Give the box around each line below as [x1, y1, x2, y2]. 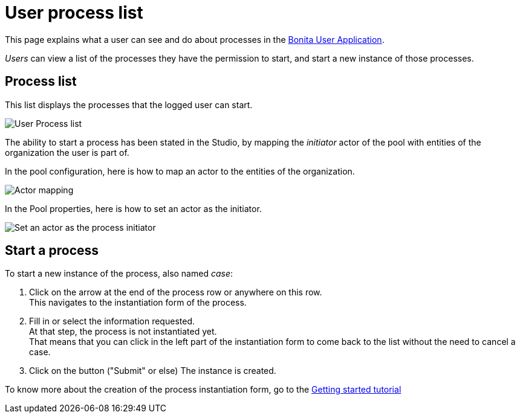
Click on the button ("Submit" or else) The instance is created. [29, 365, 276, 376]
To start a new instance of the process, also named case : [5, 268, 233, 279]
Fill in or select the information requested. [29, 316, 195, 327]
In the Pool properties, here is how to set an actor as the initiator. [5, 203, 262, 214]
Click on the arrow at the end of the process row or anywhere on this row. [29, 287, 322, 298]
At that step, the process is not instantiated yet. [29, 326, 217, 337]
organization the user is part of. [5, 147, 129, 158]
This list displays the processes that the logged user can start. [5, 99, 253, 110]
